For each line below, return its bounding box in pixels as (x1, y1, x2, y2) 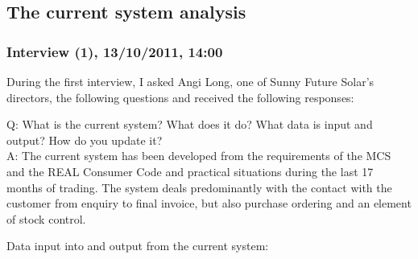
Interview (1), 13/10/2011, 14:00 (6, 41, 223, 61)
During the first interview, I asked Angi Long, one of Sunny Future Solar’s (6, 73, 375, 89)
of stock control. (6, 210, 86, 227)
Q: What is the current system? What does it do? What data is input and (6, 116, 373, 133)
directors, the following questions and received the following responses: (6, 88, 354, 105)
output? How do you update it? (6, 131, 163, 148)
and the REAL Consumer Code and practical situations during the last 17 (6, 162, 374, 179)
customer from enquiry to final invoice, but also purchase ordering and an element (6, 195, 412, 212)
